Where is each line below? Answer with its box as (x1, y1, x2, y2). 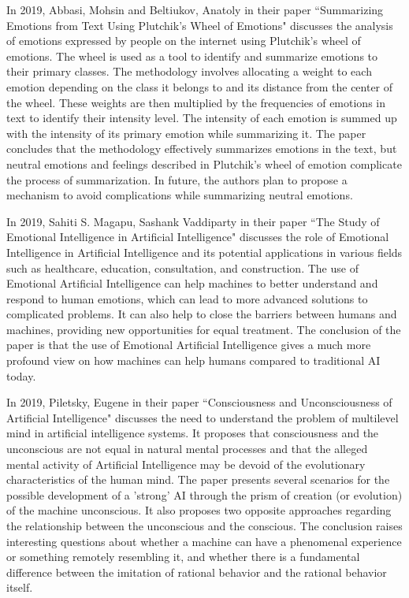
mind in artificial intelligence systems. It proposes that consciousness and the (6, 425, 379, 441)
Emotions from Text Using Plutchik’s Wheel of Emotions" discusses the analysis (6, 17, 393, 33)
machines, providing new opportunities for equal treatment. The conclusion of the (6, 321, 401, 337)
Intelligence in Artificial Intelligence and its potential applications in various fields (6, 243, 403, 260)
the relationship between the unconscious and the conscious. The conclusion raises (6, 518, 403, 533)
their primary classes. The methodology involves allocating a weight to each (6, 63, 372, 80)
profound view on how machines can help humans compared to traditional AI (6, 352, 381, 369)
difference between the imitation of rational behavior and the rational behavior (6, 563, 387, 580)
